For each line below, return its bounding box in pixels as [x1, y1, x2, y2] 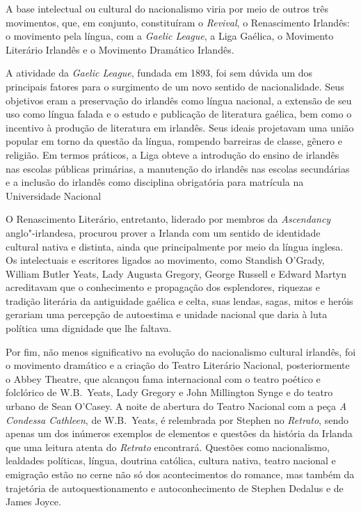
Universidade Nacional [6, 188, 102, 203]
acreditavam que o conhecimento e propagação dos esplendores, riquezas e [6, 280, 320, 294]
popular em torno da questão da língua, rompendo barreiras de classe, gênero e [6, 134, 342, 148]
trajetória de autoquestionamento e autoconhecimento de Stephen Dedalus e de [6, 480, 344, 495]
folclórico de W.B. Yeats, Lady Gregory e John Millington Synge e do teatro [6, 385, 333, 400]
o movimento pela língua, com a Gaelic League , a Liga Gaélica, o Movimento [6, 29, 334, 43]
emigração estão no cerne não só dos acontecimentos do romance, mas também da [6, 467, 355, 481]
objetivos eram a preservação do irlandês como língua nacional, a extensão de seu [6, 93, 352, 107]
